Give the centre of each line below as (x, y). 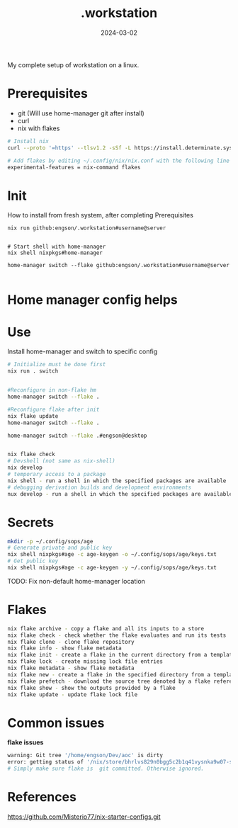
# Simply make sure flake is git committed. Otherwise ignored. (106, 769)
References (42, 797)
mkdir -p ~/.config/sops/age (50, 541)
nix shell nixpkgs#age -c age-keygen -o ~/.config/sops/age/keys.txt (112, 555)
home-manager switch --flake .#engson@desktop (77, 436)
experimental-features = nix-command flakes (74, 167)
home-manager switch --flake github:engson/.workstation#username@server (119, 266)
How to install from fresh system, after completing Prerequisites (100, 215)
